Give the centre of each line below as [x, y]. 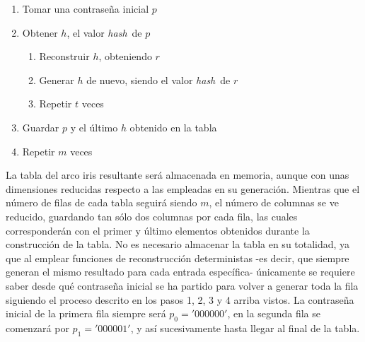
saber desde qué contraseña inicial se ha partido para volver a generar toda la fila [182, 285]
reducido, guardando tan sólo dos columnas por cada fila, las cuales [152, 216]
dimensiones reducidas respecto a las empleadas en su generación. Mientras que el [183, 188]
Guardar [41, 127]
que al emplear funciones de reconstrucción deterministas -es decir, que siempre [178, 258]
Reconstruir [64, 56]
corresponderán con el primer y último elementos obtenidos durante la [158, 230]
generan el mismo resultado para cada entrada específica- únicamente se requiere [180, 272]
